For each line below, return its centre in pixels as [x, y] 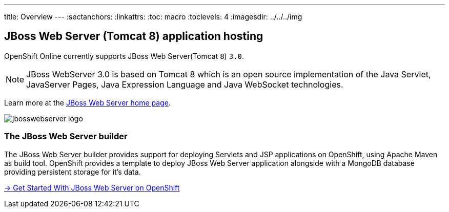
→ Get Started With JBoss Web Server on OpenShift [92, 187]
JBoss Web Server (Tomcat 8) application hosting [134, 36]
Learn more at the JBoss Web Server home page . [87, 102]
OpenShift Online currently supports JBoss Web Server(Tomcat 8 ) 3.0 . [124, 56]
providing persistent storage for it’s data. [73, 172]
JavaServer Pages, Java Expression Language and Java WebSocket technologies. [185, 84]
